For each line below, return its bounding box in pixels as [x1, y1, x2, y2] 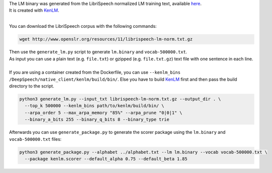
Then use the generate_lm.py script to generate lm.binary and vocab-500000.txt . [9, 49, 187, 55]
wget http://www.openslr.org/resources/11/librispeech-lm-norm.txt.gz [19, 37, 193, 42]
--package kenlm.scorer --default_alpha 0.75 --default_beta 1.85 [25, 156, 188, 161]
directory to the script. [9, 83, 54, 89]
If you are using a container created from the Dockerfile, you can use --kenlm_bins [9, 69, 181, 75]
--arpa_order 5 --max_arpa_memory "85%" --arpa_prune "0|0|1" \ [25, 110, 182, 115]
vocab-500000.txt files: [9, 136, 62, 142]
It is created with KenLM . [9, 7, 60, 13]
